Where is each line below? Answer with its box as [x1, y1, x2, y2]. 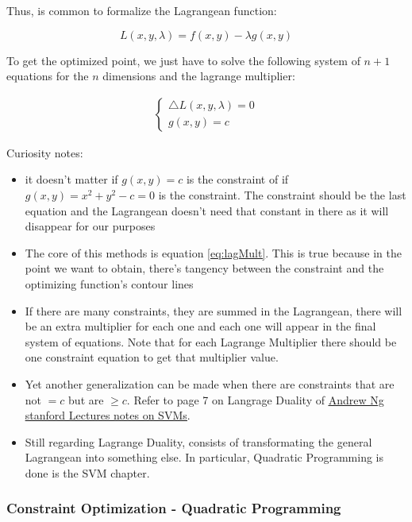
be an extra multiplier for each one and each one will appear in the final [25, 318, 376, 334]
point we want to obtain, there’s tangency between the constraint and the [25, 260, 384, 276]
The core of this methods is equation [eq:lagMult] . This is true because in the [25, 244, 402, 261]
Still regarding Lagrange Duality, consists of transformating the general [25, 433, 372, 450]
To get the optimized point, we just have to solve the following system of [6, 52, 360, 68]
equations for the [6, 68, 89, 84]
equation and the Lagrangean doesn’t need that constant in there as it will [25, 202, 389, 218]
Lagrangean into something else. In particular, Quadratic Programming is [25, 449, 384, 466]
